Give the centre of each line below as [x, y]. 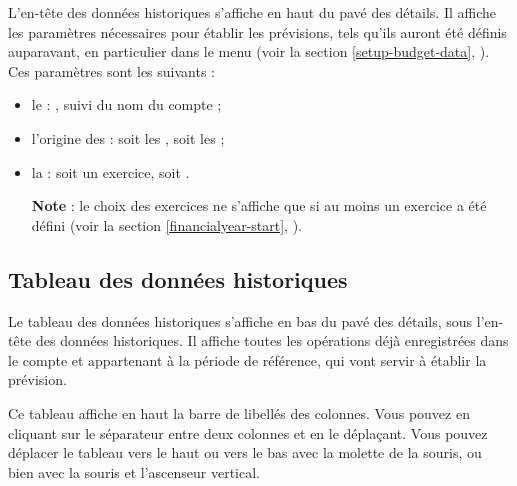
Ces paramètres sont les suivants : [111, 70]
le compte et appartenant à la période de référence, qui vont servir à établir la [247, 359]
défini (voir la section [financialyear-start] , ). [167, 224]
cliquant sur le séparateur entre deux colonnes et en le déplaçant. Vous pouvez [248, 432]
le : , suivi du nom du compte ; [126, 104]
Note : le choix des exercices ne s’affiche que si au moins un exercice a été [259, 205]
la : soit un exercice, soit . [110, 171]
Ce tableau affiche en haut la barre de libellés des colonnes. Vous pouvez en [239, 412]
